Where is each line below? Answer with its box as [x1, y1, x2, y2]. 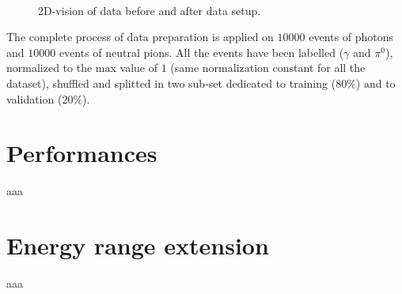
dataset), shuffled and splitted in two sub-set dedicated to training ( [6, 74, 336, 91]
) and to [355, 74, 396, 91]
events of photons [309, 28, 393, 45]
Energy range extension [6, 229, 269, 262]
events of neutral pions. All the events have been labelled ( [59, 43, 344, 60]
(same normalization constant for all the [170, 59, 366, 76]
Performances [6, 137, 157, 169]
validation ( [6, 90, 63, 107]
